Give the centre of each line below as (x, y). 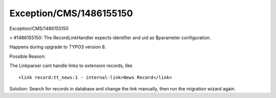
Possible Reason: (28, 56)
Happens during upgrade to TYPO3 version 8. (58, 47)
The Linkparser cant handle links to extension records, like (71, 66)
